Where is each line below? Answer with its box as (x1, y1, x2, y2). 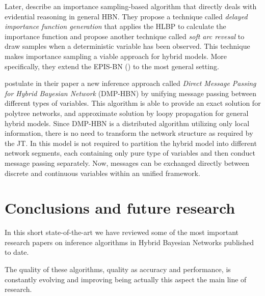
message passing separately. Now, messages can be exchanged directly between (5, 157, 250, 168)
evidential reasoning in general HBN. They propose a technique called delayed (5, 11, 248, 21)
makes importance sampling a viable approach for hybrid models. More (5, 50, 227, 61)
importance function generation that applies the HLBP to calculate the (5, 21, 226, 32)
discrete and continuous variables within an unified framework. (5, 167, 200, 178)
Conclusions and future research (5, 197, 235, 218)
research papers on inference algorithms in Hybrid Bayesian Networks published (5, 236, 254, 247)
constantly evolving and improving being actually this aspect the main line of (5, 274, 247, 284)
